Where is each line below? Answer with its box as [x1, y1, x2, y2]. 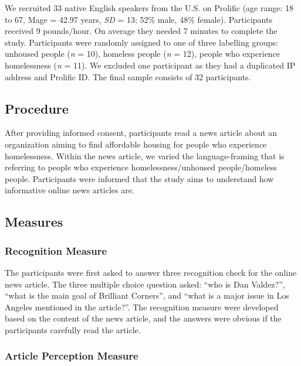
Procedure [5, 99, 69, 117]
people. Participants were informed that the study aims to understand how [5, 172, 274, 184]
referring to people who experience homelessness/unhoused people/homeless [5, 161, 277, 173]
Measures [5, 213, 63, 231]
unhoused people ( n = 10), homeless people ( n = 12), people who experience [5, 47, 280, 60]
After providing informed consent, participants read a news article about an [5, 126, 278, 139]
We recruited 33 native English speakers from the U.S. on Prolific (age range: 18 [5, 2, 294, 13]
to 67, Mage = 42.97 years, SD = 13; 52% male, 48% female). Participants [5, 13, 272, 25]
